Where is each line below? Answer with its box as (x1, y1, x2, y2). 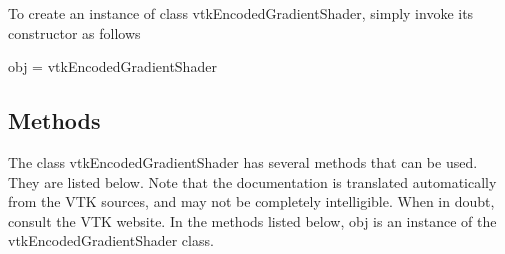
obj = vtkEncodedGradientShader (8, 56, 217, 77)
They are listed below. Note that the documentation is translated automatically (8, 171, 497, 192)
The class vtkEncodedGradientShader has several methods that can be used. (8, 151, 478, 172)
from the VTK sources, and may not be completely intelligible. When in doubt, (8, 191, 495, 212)
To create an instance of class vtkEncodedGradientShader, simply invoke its (8, 3, 474, 23)
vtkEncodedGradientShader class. (8, 230, 214, 251)
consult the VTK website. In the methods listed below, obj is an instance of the (8, 210, 497, 231)
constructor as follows (8, 22, 141, 43)
